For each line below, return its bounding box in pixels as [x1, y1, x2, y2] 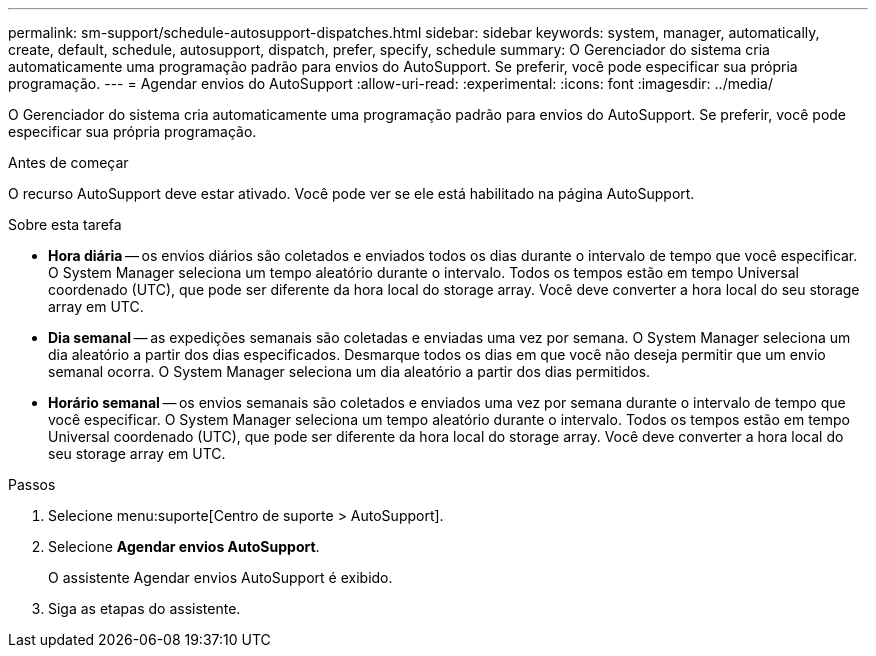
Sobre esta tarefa [8, 216, 122, 233]
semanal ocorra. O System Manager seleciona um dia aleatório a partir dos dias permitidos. [48, 363, 651, 380]
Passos [8, 476, 56, 493]
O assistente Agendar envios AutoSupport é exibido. [48, 569, 393, 586]
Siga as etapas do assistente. [48, 600, 241, 617]
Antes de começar [8, 154, 129, 171]
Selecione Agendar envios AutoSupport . [48, 538, 320, 555]
